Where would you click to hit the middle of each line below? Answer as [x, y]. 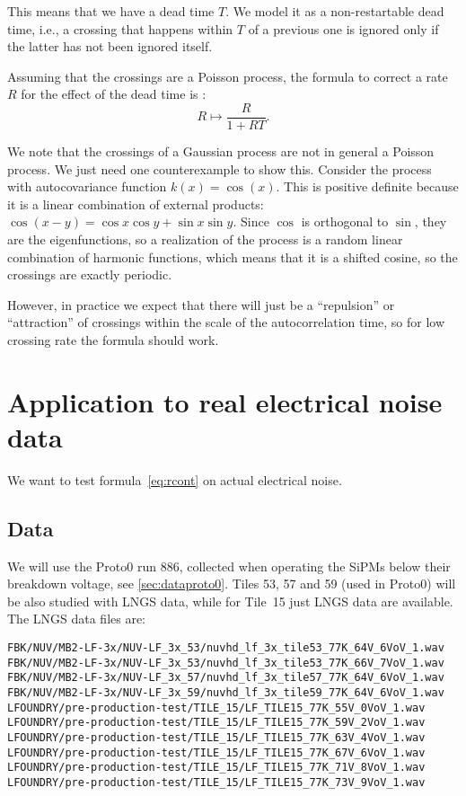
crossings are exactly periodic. [90, 274]
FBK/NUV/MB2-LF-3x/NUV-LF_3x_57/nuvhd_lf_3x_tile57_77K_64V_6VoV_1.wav [226, 678]
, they [431, 221]
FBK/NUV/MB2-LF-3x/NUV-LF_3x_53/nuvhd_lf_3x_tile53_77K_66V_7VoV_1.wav [226, 663]
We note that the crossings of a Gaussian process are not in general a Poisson [221, 151]
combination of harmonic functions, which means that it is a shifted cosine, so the [233, 256]
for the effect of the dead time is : [114, 94]
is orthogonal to [345, 221]
